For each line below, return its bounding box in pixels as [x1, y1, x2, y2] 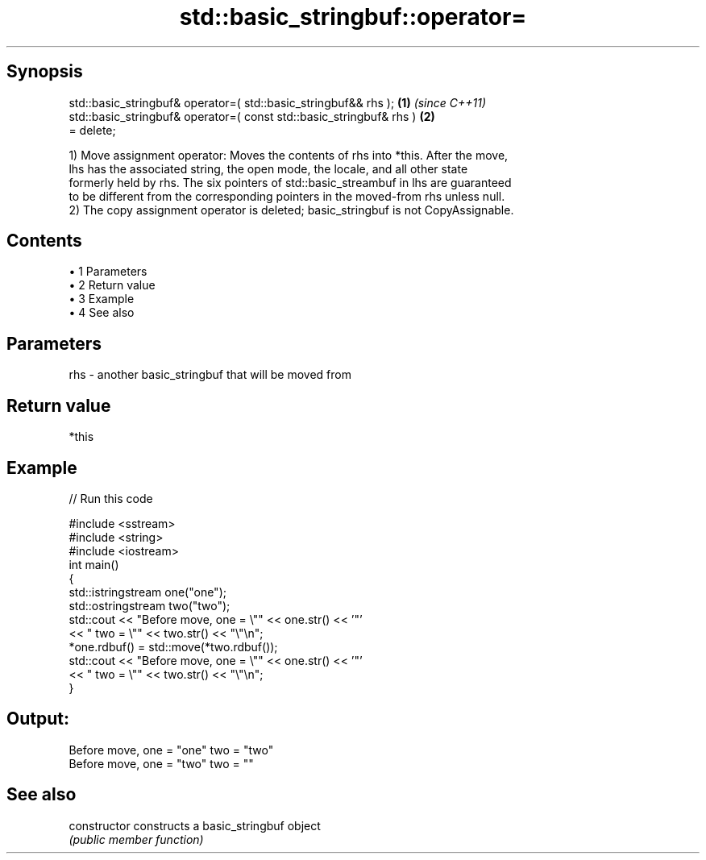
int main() [69, 557, 119, 571]
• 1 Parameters [69, 264, 147, 279]
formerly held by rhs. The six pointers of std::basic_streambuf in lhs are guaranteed [69, 175, 512, 189]
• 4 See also [69, 305, 135, 320]
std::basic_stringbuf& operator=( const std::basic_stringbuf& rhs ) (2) [69, 109, 435, 123]
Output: [6, 708, 69, 729]
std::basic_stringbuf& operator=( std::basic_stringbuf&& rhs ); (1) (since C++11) [69, 95, 487, 110]
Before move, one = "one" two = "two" [69, 742, 274, 757]
